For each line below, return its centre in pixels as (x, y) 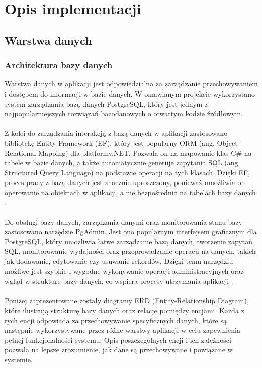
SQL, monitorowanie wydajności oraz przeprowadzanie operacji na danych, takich (130, 251)
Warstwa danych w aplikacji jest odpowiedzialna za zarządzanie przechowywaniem (131, 84)
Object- (229, 143)
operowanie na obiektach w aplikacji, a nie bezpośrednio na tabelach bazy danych (130, 192)
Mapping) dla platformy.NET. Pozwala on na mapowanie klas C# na (145, 153)
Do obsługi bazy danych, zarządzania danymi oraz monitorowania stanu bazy (124, 221)
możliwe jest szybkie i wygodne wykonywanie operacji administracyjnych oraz (124, 271)
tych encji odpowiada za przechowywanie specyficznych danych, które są (116, 320)
